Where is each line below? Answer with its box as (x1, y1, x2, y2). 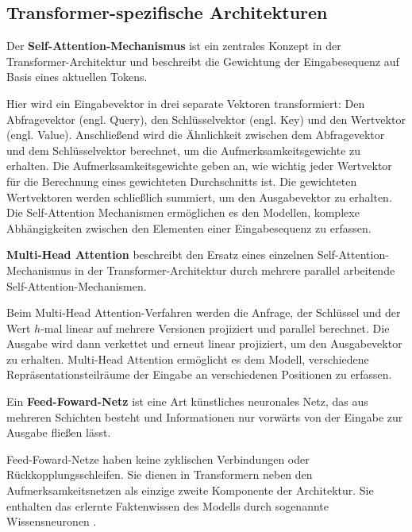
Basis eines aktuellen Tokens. (6, 68, 148, 85)
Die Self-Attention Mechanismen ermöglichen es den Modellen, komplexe (6, 204, 360, 221)
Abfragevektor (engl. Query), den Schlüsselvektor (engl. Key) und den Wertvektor (6, 110, 406, 127)
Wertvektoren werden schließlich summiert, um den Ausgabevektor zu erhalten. (6, 188, 392, 205)
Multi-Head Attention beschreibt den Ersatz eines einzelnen (6, 246, 314, 263)
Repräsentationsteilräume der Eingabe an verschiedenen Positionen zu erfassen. (6, 366, 392, 383)
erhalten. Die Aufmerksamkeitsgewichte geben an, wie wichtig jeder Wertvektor (6, 157, 392, 174)
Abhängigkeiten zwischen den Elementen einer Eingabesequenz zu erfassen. (6, 219, 372, 236)
